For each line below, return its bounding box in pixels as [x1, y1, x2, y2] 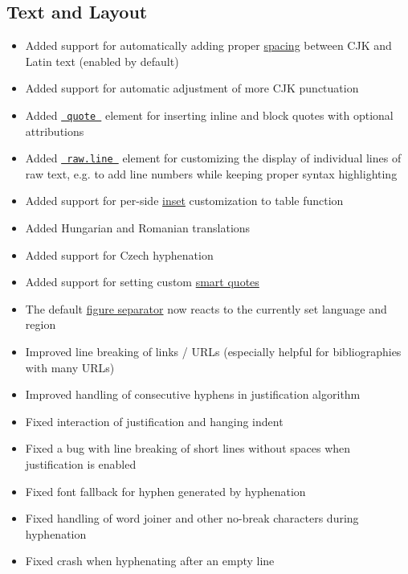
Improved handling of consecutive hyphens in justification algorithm [25, 386, 361, 403]
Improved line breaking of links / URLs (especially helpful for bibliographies [25, 343, 402, 360]
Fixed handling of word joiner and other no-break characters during [25, 510, 359, 527]
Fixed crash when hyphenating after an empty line [25, 552, 275, 569]
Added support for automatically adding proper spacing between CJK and [25, 37, 392, 54]
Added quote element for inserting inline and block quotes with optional [25, 106, 394, 123]
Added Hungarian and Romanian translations [25, 219, 251, 236]
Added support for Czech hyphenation [25, 246, 214, 263]
